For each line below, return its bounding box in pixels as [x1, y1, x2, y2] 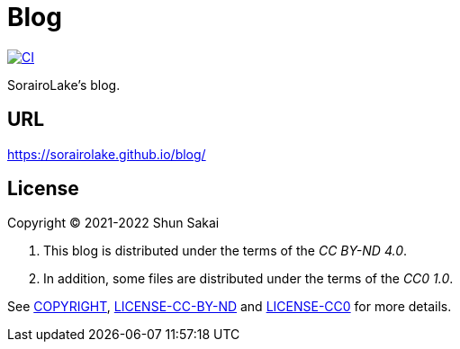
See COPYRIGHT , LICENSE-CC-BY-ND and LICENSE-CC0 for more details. [7, 299, 452, 315]
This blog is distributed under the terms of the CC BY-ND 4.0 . [43, 243, 408, 259]
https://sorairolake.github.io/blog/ [7, 146, 206, 162]
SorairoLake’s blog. [7, 76, 121, 93]
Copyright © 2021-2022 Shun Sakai [7, 215, 220, 231]
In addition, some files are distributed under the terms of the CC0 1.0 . [43, 271, 454, 287]
